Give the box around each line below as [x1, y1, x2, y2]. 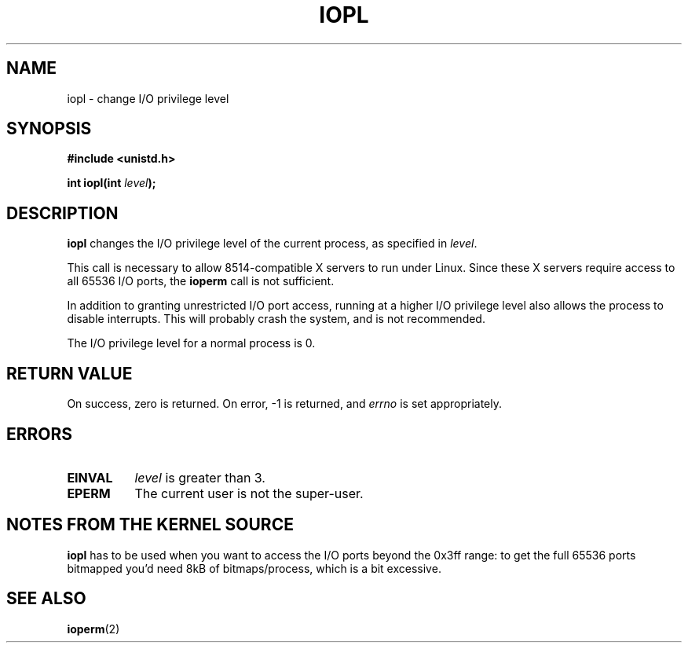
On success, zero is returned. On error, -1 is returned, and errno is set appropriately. [67, 397, 502, 411]
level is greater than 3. [134, 469, 265, 486]
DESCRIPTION [6, 203, 119, 223]
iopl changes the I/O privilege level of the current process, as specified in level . [67, 236, 478, 251]
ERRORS [6, 423, 73, 444]
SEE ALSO [6, 588, 86, 609]
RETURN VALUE [6, 363, 133, 383]
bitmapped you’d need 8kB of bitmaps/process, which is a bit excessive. [67, 561, 441, 575]
